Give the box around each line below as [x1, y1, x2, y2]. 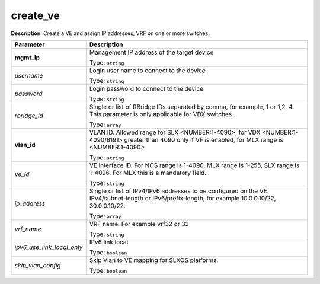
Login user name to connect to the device [89, 66, 206, 74]
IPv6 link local [89, 238, 129, 246]
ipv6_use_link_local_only [14, 243, 83, 251]
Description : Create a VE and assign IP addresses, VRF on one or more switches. [11, 30, 210, 37]
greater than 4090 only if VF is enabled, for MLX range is [124, 135, 284, 143]
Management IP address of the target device [89, 48, 214, 56]
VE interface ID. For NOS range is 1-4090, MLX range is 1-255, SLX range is [89, 161, 300, 169]
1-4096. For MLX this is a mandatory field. [89, 168, 207, 177]
